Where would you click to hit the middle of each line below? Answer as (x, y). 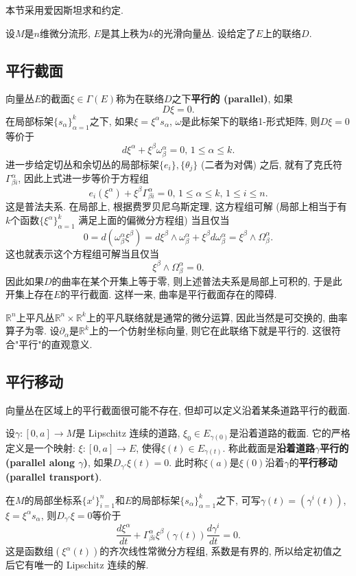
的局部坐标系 (53, 499)
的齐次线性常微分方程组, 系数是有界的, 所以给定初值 (216, 551)
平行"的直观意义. (56, 344)
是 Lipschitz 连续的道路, (128, 433)
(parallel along (40, 462)
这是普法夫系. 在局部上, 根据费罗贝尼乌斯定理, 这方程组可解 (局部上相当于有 (176, 206)
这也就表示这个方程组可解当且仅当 (82, 253)
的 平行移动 (313, 462)
